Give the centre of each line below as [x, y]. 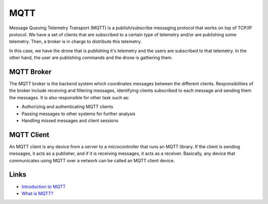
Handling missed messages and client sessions [70, 120]
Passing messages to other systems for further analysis [79, 114]
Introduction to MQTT [44, 187]
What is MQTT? [37, 193]
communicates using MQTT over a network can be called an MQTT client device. [92, 160]
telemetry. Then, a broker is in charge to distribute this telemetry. [75, 42]
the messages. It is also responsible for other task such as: [69, 97]
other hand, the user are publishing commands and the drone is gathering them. [91, 58]
